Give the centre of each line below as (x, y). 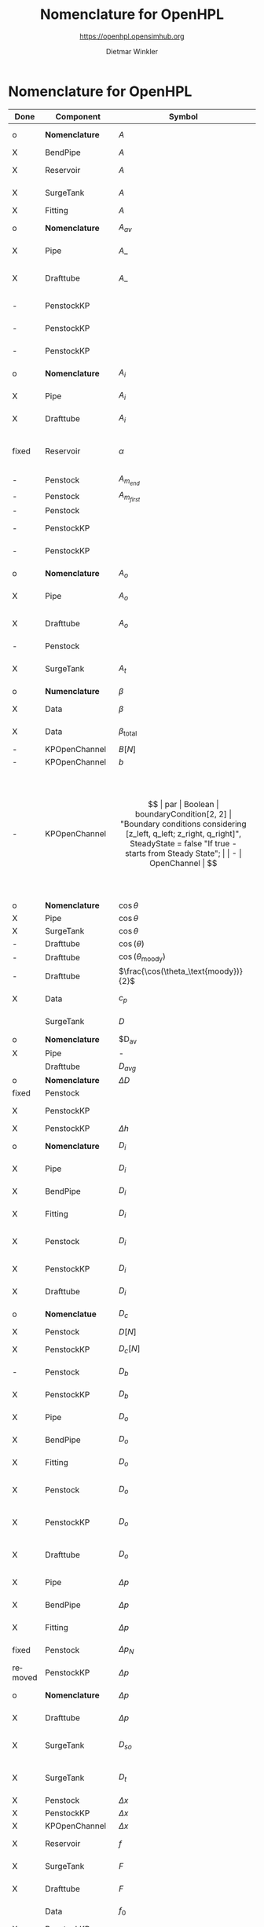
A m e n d (129, 480)
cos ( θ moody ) (142, 957)
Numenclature (72, 692)
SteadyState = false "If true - (183, 844)
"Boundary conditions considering (183, 824)
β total (128, 732)
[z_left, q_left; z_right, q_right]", (183, 834)
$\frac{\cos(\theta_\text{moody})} (181, 971)
